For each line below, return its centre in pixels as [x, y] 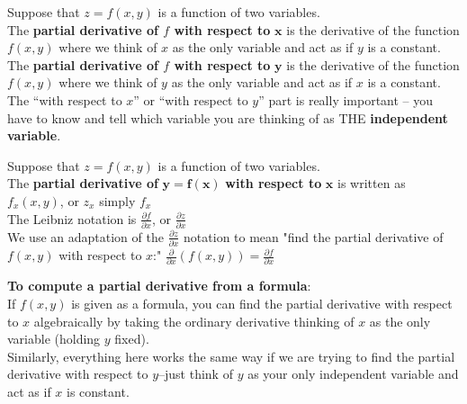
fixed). [132, 339]
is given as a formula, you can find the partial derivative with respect [262, 304]
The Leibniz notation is [72, 218]
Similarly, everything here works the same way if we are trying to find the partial [231, 356]
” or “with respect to [191, 99]
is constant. [98, 392]
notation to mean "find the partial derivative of [314, 236]
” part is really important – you [346, 99]
